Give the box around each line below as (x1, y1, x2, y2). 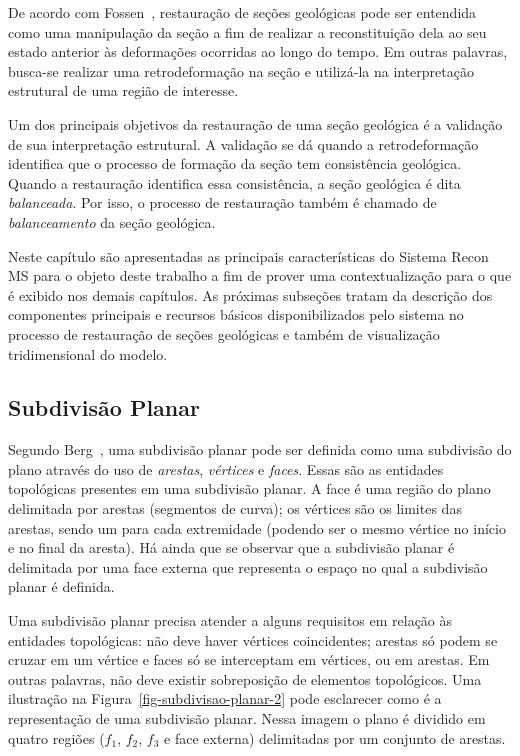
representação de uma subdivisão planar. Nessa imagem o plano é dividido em (8, 708, 486, 729)
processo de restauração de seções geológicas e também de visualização (8, 323, 440, 344)
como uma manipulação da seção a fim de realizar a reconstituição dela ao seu (8, 21, 487, 42)
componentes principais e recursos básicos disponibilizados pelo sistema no (8, 304, 464, 325)
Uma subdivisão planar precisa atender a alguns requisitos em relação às (8, 610, 453, 631)
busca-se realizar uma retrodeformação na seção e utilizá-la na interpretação (8, 60, 474, 81)
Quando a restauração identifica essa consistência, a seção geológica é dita (8, 172, 461, 193)
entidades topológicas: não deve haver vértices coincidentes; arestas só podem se (8, 629, 498, 650)
